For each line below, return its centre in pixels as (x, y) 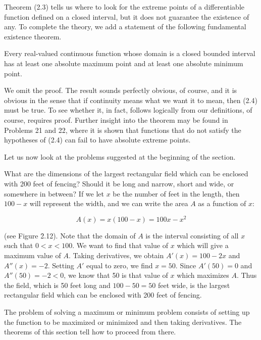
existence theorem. (33, 36)
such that (19, 245)
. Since (186, 265)
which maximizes (203, 275)
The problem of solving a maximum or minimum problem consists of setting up (127, 311)
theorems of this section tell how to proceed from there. (90, 332)
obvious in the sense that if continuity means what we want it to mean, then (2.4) (131, 100)
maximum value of (33, 255)
